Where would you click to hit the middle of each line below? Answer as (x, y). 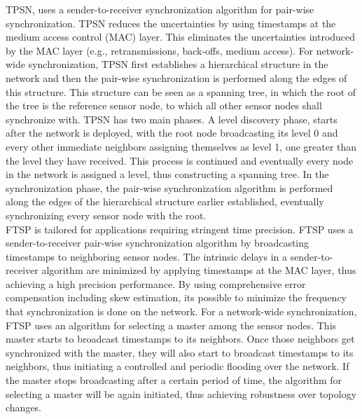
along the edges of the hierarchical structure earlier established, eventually (165, 201)
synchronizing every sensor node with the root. (106, 215)
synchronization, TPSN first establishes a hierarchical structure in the (178, 64)
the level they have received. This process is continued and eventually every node (180, 160)
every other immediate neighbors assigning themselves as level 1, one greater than (181, 146)
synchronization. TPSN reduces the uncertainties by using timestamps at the (171, 23)
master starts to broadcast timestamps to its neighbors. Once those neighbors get (180, 339)
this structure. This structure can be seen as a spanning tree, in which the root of (181, 91)
